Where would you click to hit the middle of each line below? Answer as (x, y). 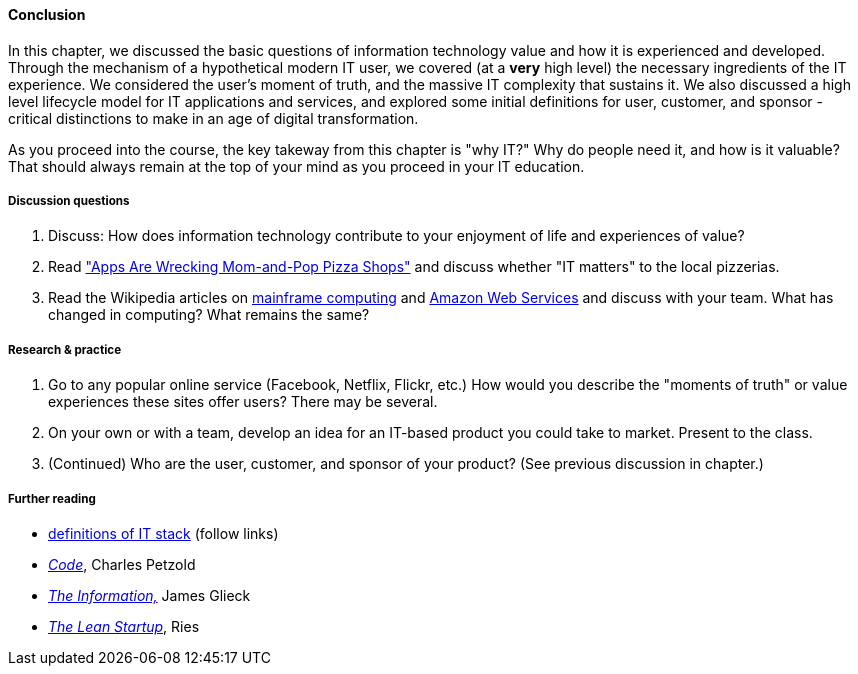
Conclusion (47, 14)
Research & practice (65, 349)
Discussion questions (69, 201)
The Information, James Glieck (149, 595)
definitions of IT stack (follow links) (163, 533)
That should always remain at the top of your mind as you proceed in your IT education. (296, 166)
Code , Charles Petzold (122, 564)
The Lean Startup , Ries (124, 626)
